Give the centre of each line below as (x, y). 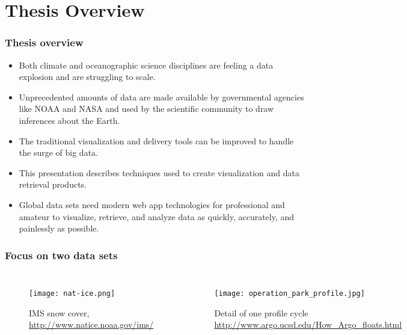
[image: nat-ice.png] (72, 293)
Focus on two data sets (61, 255)
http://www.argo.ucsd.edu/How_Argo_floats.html (308, 324)
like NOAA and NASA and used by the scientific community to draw (146, 109)
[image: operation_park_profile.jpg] (289, 293)
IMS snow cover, (59, 312)
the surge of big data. (58, 152)
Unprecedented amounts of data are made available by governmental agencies (161, 97)
